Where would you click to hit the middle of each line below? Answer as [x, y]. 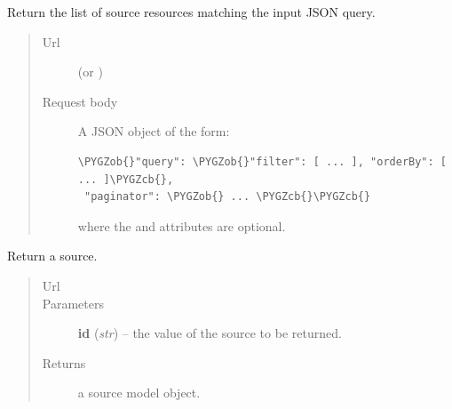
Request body [80, 101]
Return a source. [52, 256]
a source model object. [139, 393]
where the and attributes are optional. [182, 225]
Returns [64, 362]
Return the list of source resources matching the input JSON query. [191, 12]
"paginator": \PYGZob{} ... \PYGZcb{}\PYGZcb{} [227, 197]
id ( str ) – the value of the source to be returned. [210, 333]
